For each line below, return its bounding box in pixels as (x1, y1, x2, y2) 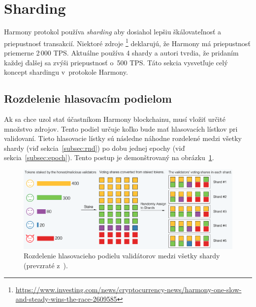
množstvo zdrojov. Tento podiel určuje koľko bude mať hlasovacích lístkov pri (4, 123, 238, 134)
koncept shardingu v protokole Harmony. (4, 67, 128, 77)
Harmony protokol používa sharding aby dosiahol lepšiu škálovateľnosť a (4, 27, 222, 37)
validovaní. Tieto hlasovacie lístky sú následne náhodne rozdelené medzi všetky (4, 133, 242, 143)
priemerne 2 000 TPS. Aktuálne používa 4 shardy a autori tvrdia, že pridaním (4, 47, 239, 57)
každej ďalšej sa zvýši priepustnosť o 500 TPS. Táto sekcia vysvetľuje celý (4, 57, 228, 67)
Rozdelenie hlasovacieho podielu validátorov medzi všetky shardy (24, 251, 220, 261)
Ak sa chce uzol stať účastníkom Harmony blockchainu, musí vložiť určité (4, 113, 225, 124)
